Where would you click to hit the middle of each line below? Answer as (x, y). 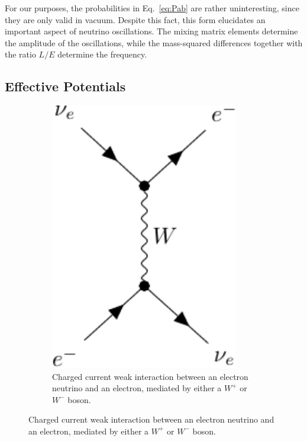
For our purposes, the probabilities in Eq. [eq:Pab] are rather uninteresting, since (152, 8)
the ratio (20, 54)
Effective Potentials (65, 86)
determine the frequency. (102, 54)
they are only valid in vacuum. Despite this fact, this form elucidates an (135, 19)
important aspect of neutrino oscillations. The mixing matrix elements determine (151, 31)
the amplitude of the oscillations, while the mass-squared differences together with (154, 42)
